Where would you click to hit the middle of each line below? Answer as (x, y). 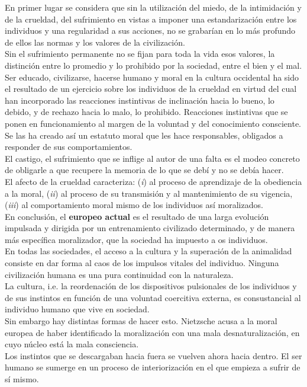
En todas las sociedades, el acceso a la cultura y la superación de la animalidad (148, 251)
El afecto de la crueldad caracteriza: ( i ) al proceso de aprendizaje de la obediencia (153, 181)
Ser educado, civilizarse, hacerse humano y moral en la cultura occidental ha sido (152, 77)
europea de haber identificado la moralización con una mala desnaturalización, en (152, 332)
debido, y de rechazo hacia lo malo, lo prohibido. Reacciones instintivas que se (146, 112)
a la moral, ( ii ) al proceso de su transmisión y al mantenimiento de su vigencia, (149, 193)
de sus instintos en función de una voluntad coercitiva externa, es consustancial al (153, 297)
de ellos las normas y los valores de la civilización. (95, 42)
